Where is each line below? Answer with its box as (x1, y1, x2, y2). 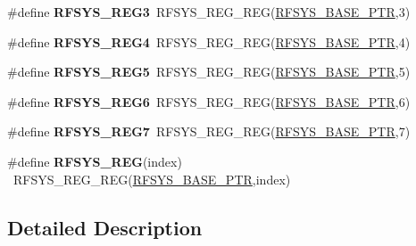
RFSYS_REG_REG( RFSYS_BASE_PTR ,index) (12, 169, 291, 188)
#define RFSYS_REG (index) (7, 152, 182, 170)
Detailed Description (7, 213, 203, 241)
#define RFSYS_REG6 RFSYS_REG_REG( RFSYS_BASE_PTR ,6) (7, 92, 411, 111)
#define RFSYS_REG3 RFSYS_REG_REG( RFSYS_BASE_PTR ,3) (7, 3, 411, 20)
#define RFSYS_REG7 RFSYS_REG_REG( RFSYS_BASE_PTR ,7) (7, 122, 411, 141)
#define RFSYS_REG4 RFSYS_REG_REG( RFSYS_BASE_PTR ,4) (7, 32, 411, 51)
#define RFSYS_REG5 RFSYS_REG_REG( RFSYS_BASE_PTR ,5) (7, 62, 411, 81)
